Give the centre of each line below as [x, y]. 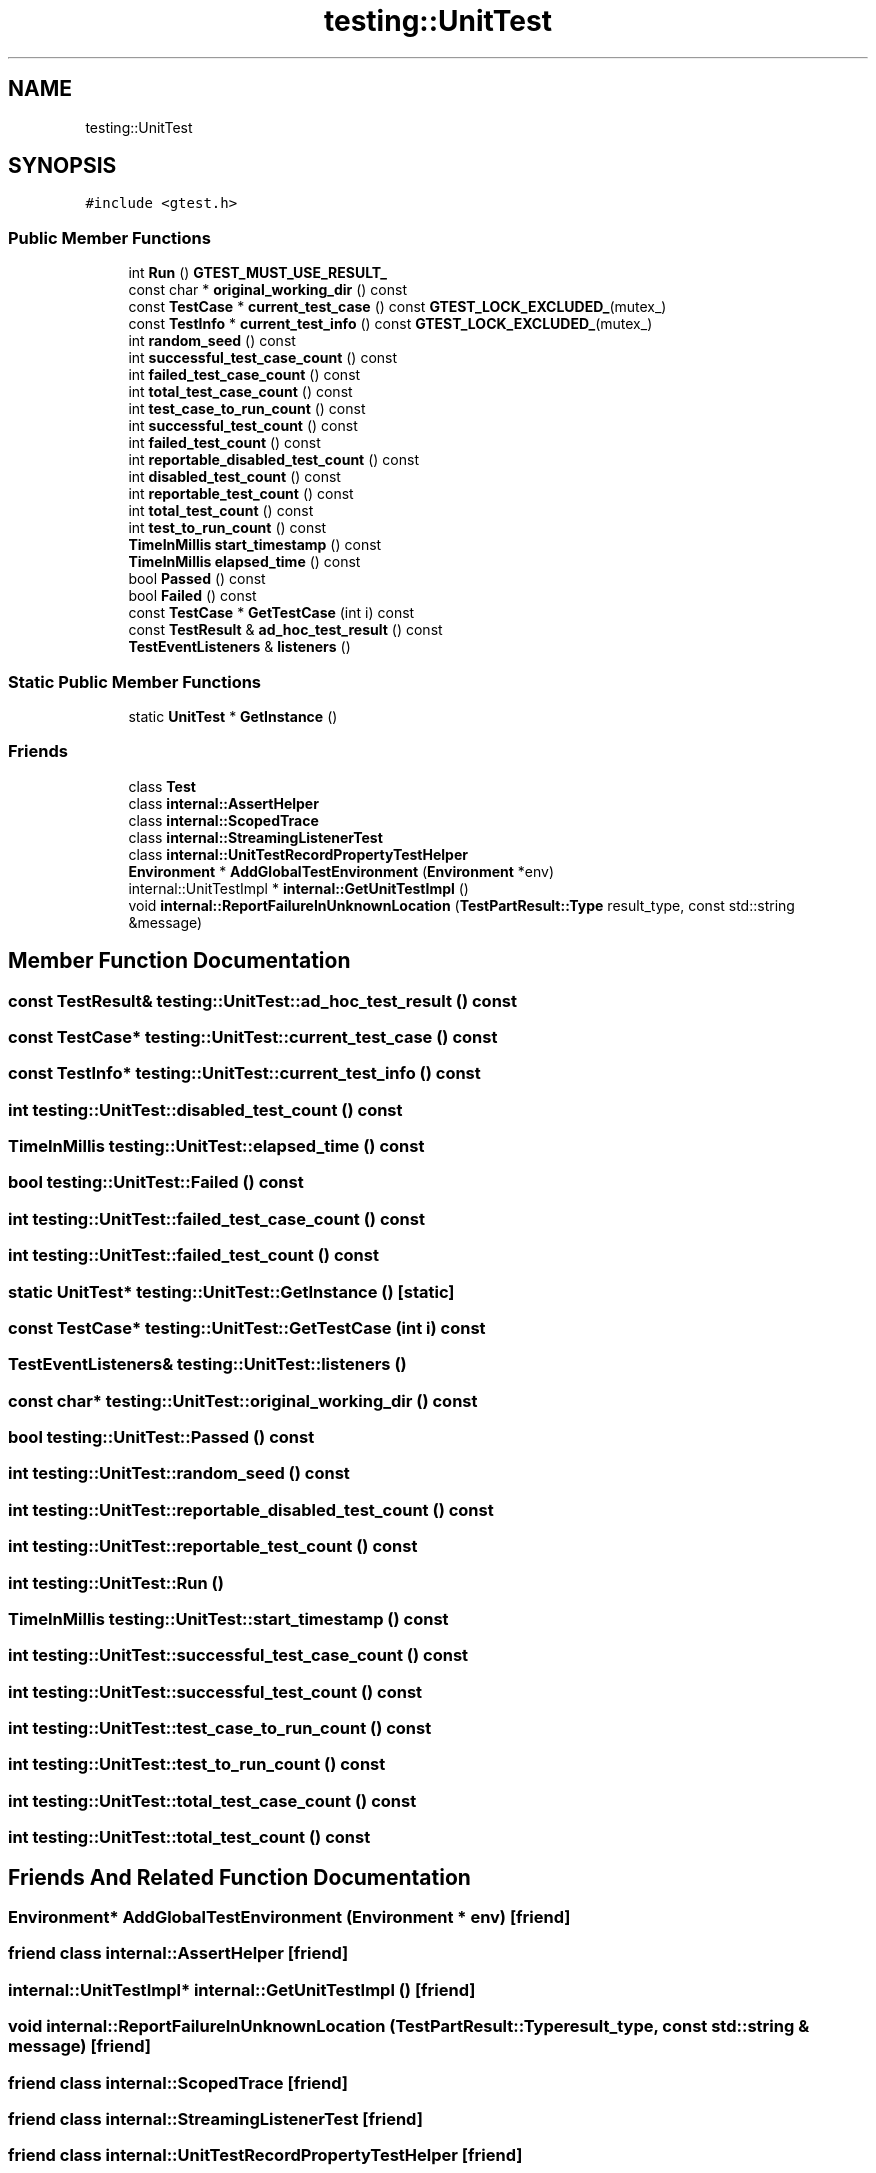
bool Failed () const [192, 596]
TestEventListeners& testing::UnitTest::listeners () [207, 1364]
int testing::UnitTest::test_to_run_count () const [197, 1764]
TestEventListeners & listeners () [239, 647]
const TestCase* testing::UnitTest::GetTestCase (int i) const [247, 1327]
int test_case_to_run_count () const [247, 409]
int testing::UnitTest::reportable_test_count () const [213, 1546]
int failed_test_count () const [224, 443]
